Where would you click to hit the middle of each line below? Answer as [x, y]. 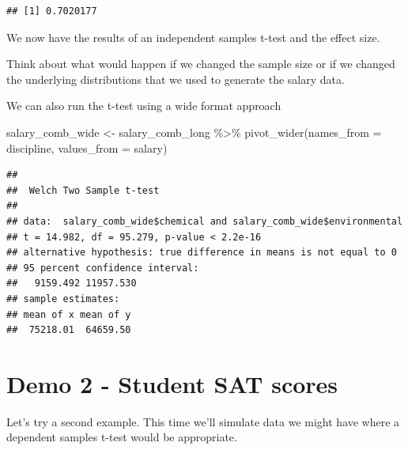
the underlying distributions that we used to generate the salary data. [176, 79]
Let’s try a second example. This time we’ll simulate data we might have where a [203, 421]
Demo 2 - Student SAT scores [172, 383]
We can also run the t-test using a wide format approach [144, 106]
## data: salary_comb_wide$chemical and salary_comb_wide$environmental [205, 221]
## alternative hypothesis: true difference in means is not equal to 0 [202, 253]
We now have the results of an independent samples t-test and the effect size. [193, 37]
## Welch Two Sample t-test [83, 190]
